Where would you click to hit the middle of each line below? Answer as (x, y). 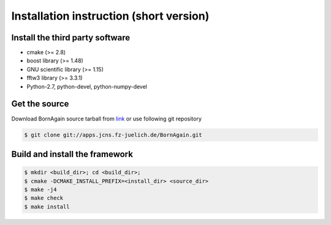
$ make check (44, 198)
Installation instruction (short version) (110, 16)
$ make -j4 (40, 189)
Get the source (40, 104)
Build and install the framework (72, 154)
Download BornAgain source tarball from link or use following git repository (107, 119)
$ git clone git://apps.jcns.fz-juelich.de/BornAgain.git (113, 135)
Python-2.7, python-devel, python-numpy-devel (87, 86)
